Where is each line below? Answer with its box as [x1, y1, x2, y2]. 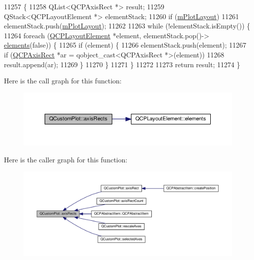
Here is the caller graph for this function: [4, 155, 128, 165]
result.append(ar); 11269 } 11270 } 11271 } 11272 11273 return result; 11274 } [4, 59, 240, 69]
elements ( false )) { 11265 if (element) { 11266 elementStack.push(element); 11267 [4, 40, 247, 50]
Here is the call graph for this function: [4, 76, 122, 86]
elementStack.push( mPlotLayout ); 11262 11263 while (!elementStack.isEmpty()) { [4, 21, 251, 31]
